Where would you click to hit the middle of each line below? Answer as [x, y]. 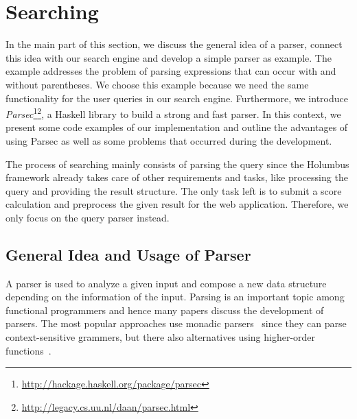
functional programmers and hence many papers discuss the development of [165, 310]
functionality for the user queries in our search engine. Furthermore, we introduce [177, 98]
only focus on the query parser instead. [88, 217]
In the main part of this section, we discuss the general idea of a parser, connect [174, 44]
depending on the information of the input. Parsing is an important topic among [175, 297]
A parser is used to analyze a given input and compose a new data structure [166, 283]
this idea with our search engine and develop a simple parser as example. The [169, 57]
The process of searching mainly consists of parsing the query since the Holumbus [177, 164]
